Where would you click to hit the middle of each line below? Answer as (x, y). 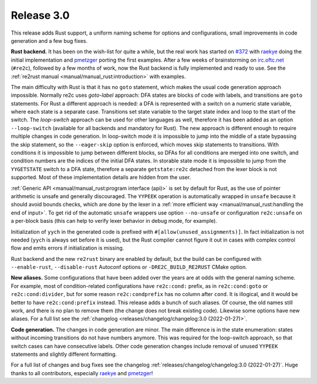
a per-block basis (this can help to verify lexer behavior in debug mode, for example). (114, 221)
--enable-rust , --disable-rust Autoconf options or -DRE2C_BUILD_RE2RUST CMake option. (129, 267)
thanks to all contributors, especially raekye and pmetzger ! (82, 373)
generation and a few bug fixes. (49, 40)
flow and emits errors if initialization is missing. (68, 248)
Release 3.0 (40, 15)
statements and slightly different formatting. (64, 354)
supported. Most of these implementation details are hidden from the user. (101, 177)
